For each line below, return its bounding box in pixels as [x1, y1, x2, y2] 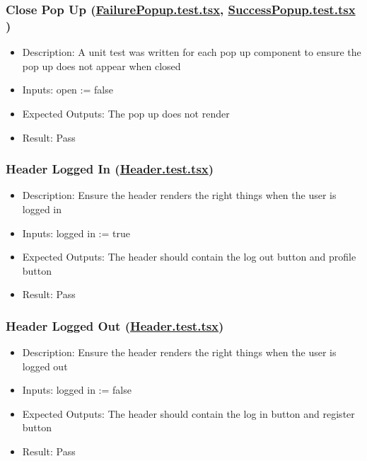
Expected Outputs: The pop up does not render [22, 106, 230, 120]
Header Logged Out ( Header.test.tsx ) [6, 317, 224, 334]
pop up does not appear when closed [22, 58, 181, 73]
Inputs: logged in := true [22, 225, 130, 240]
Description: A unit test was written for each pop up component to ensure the [22, 45, 361, 59]
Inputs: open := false [22, 82, 113, 97]
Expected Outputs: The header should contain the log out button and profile [22, 249, 356, 264]
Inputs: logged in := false [22, 382, 132, 397]
